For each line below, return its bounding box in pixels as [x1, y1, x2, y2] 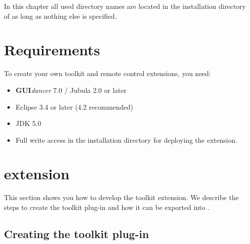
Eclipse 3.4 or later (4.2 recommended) [15, 101, 133, 112]
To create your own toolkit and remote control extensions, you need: [4, 68, 211, 79]
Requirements [4, 40, 100, 60]
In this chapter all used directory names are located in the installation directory [4, 1, 246, 11]
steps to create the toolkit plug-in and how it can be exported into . [4, 202, 209, 212]
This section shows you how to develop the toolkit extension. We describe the [4, 192, 239, 203]
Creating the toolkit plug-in [4, 226, 149, 241]
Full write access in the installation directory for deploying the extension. [15, 134, 238, 145]
